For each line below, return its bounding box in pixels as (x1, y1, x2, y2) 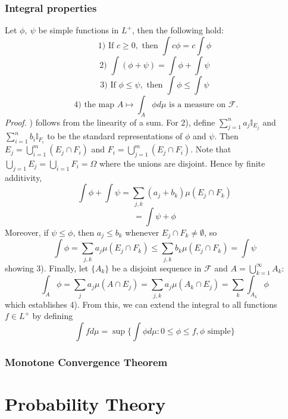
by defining (32, 309, 73, 322)
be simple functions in (38, 24, 119, 36)
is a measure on (169, 100, 226, 109)
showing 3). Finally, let (5, 261, 89, 274)
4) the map (74, 100, 114, 109)
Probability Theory (5, 391, 166, 415)
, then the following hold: (132, 24, 224, 36)
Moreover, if (5, 226, 49, 238)
